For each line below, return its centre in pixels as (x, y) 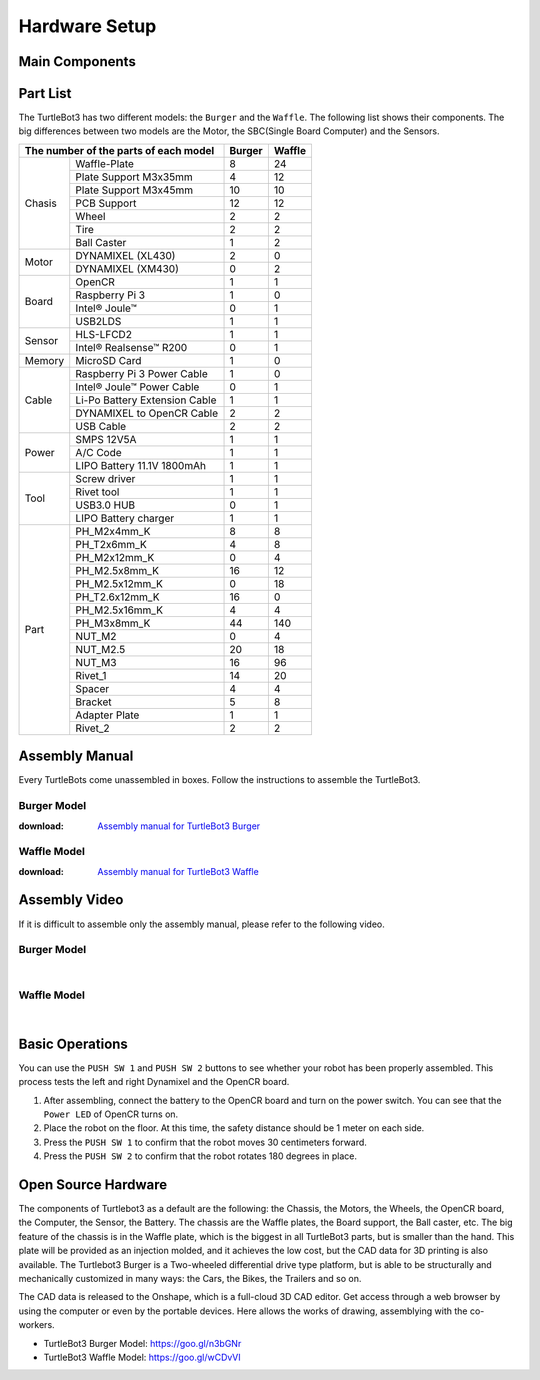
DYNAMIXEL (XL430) (125, 255)
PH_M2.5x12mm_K (119, 583)
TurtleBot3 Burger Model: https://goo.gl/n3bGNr (142, 1343)
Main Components (77, 61)
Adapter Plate (107, 715)
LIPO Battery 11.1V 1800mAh (141, 465)
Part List (45, 93)
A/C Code (98, 452)
